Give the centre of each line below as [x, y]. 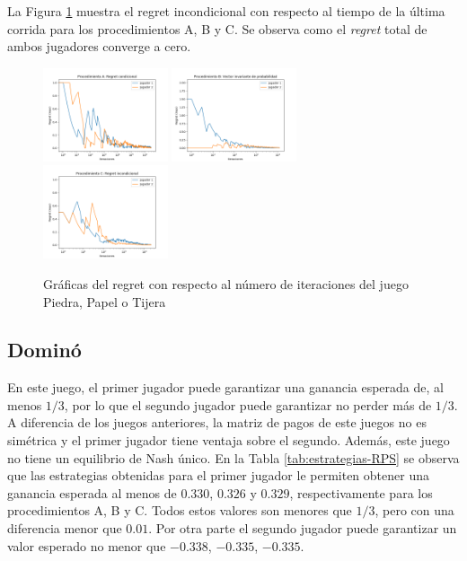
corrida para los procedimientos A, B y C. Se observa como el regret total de [217, 28]
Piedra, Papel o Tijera [105, 301]
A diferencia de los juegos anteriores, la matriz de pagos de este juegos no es [217, 422]
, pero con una [414, 510]
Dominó [44, 350]
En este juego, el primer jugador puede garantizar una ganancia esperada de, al [225, 387]
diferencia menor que [65, 528]
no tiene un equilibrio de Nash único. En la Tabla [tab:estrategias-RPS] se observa [233, 457]
